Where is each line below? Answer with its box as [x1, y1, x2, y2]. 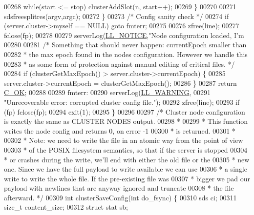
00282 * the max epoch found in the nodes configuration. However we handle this [4, 49, 248, 59]
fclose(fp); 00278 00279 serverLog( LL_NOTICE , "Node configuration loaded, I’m [4, 30, 244, 40]
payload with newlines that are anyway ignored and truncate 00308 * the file [4, 183, 234, 193]
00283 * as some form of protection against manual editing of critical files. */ [4, 59, 235, 69]
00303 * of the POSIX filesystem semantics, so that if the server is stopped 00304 [4, 144, 248, 155]
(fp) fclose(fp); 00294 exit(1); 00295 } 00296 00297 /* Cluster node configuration [4, 106, 245, 117]
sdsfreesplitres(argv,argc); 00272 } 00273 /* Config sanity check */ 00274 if [4, 11, 229, 21]
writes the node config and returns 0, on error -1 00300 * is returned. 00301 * [4, 125, 235, 136]
